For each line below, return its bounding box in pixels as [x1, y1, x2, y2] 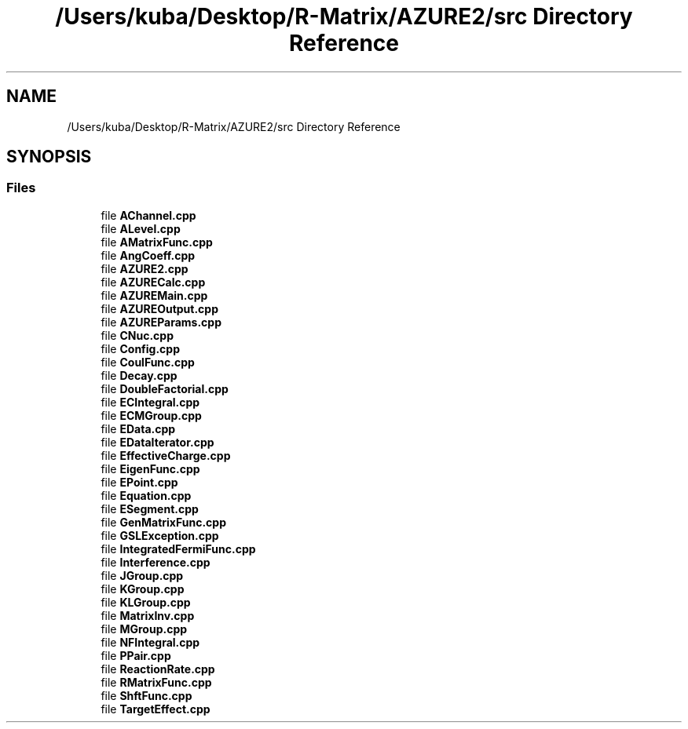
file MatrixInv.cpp [101, 608, 195, 622]
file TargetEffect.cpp [101, 702, 210, 716]
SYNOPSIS [6, 147, 92, 167]
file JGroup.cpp [101, 568, 184, 582]
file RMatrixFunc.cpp [101, 675, 212, 689]
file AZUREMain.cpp [101, 288, 208, 302]
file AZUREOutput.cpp [101, 301, 219, 315]
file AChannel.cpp [101, 208, 196, 222]
